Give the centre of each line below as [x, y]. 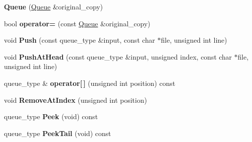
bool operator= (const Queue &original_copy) [77, 23]
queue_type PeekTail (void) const [58, 133]
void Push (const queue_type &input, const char [80, 40]
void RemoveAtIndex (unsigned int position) [76, 100]
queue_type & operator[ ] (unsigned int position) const [90, 83]
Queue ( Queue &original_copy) [54, 6]
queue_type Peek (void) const [51, 116]
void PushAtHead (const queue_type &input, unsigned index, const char [118, 56]
